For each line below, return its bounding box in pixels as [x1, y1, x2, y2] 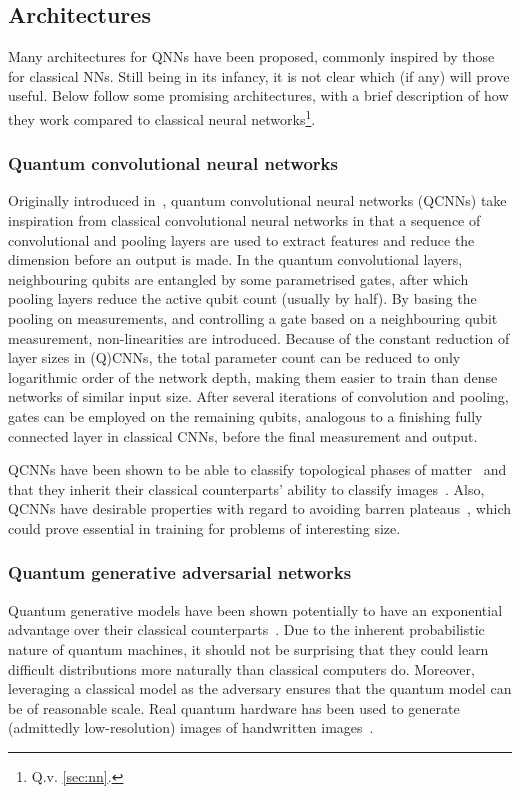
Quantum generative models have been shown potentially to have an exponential [8, 599, 503, 620]
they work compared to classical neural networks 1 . [8, 105, 316, 129]
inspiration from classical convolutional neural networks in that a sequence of [8, 210, 481, 231]
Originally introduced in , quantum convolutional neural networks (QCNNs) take [8, 190, 507, 211]
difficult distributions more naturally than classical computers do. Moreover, [8, 658, 475, 679]
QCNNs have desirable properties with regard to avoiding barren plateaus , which [8, 498, 512, 519]
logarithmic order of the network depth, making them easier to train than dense [8, 366, 498, 387]
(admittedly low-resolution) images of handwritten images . [8, 717, 374, 738]
